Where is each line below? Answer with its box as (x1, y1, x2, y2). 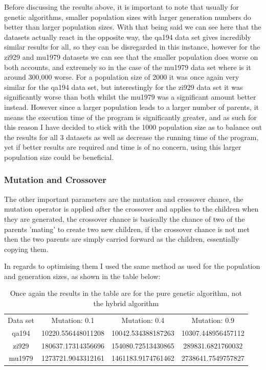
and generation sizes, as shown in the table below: (4, 270, 161, 281)
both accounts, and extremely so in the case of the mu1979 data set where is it (4, 61, 251, 72)
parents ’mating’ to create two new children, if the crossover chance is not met (4, 223, 250, 234)
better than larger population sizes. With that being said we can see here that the (4, 21, 261, 32)
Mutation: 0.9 (191, 314, 235, 325)
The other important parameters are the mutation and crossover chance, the (4, 193, 243, 204)
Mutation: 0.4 (121, 314, 165, 325)
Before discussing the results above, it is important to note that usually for (4, 2, 239, 12)
